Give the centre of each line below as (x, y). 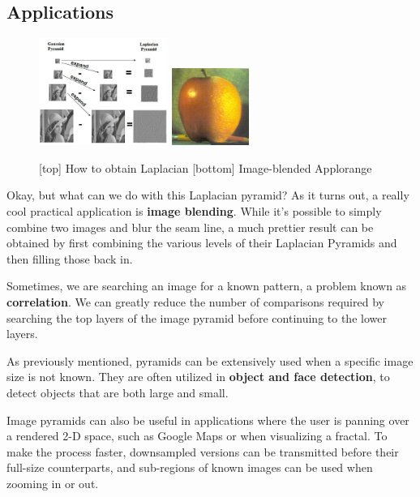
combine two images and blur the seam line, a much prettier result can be (190, 227)
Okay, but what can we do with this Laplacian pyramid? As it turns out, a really (208, 195)
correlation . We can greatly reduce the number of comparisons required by (195, 302)
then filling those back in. (70, 258)
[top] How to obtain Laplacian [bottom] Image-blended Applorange (206, 167)
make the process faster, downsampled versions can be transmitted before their (203, 451)
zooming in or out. (53, 483)
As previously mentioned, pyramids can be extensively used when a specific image (210, 360)
